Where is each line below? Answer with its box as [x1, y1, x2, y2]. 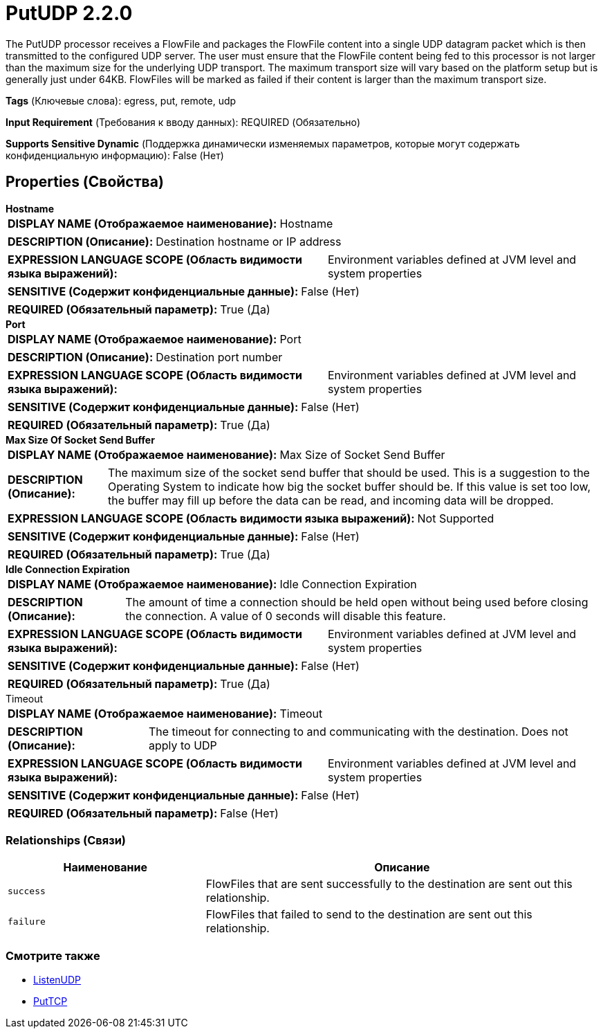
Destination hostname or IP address [156, 234, 342, 248]
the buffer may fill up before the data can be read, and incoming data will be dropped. [107, 493, 554, 507]
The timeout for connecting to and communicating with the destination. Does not [148, 724, 568, 738]
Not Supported [417, 511, 494, 525]
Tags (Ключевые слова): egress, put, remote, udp [6, 94, 236, 107]
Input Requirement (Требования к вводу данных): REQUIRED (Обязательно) [6, 116, 361, 128]
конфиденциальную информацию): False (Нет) [6, 149, 224, 161]
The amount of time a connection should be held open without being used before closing [125, 595, 588, 609]
